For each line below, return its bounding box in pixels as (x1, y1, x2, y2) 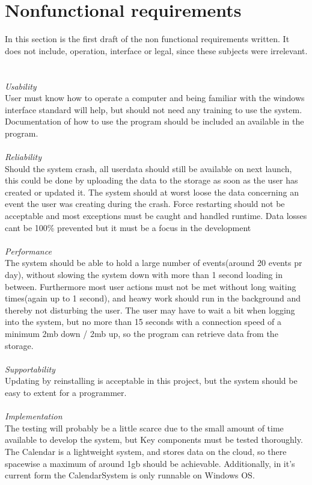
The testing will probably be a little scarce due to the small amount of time (5, 421, 284, 434)
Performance (5, 244, 52, 257)
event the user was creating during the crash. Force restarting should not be (5, 197, 285, 210)
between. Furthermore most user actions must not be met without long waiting (5, 280, 296, 292)
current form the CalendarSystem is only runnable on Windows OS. (5, 469, 255, 481)
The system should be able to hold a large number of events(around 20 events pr (5, 256, 302, 269)
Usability (5, 79, 37, 92)
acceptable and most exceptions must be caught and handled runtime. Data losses (5, 209, 307, 222)
